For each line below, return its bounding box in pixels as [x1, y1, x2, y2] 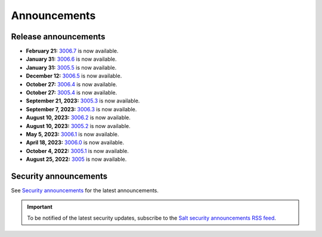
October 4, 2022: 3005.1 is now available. [26, 147, 129, 154]
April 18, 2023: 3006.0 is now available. [26, 139, 125, 146]
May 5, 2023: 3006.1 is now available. [26, 130, 119, 138]
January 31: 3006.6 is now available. [26, 55, 117, 63]
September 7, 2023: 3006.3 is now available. [26, 105, 137, 113]
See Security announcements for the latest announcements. [11, 187, 159, 194]
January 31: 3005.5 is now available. [26, 64, 117, 71]
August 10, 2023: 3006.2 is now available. [26, 114, 131, 121]
